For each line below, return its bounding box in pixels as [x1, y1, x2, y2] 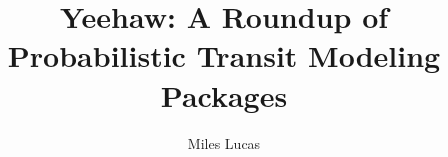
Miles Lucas [187, 132, 261, 153]
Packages [160, 74, 288, 115]
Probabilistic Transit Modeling [7, 35, 441, 76]
